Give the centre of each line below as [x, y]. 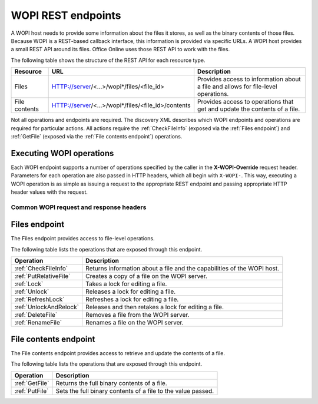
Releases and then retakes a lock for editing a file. [155, 307]
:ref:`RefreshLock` [39, 299]
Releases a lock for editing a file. [131, 292]
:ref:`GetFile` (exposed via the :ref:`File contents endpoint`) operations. [97, 136]
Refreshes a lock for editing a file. [132, 299]
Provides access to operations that [246, 102]
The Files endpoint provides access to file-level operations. [83, 239]
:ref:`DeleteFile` [36, 315]
